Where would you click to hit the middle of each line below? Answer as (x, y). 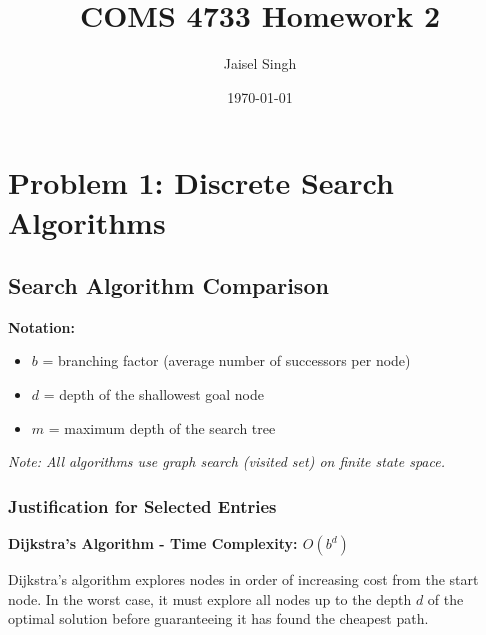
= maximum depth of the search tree (162, 427)
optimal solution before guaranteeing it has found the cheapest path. (218, 618)
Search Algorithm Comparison (168, 285)
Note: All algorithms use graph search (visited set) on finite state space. (226, 461)
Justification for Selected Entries (142, 505)
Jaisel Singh (260, 63)
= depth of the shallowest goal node (154, 394)
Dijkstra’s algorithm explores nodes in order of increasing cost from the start (243, 579)
